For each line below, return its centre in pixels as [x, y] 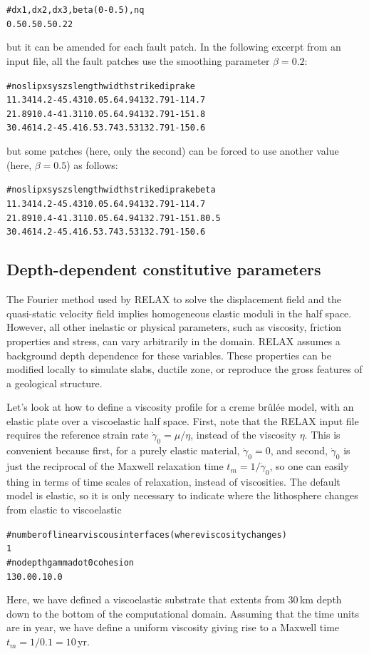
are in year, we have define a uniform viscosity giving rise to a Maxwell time [173, 627]
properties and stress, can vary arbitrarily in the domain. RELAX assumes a [173, 341]
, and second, [299, 450]
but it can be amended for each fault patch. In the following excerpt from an [174, 47]
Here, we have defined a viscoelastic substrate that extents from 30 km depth [174, 599]
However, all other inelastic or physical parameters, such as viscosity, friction [174, 327]
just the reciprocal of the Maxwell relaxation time [115, 466]
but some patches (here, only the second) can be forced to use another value [173, 151]
